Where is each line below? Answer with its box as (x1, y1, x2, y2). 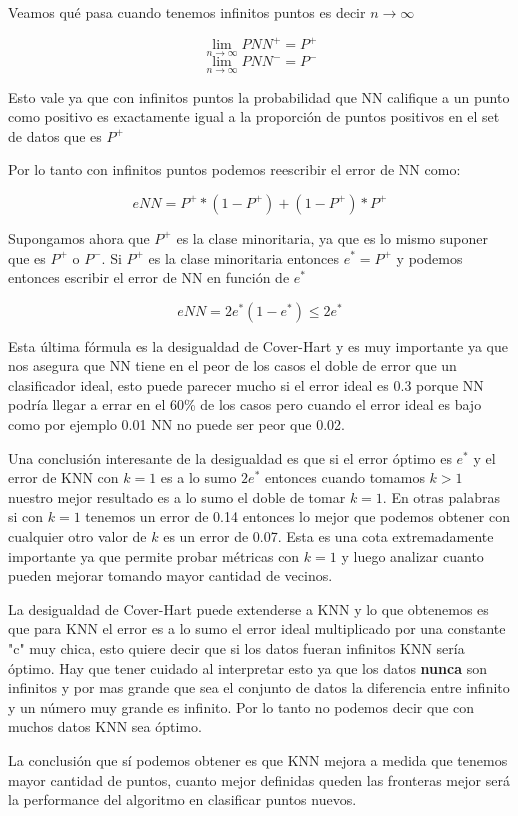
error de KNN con (8, 467, 119, 488)
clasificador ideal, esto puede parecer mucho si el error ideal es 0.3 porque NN (8, 374, 484, 395)
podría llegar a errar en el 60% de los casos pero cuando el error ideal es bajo (8, 394, 482, 415)
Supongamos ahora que (8, 227, 150, 248)
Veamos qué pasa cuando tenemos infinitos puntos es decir (8, 2, 366, 22)
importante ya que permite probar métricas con (8, 545, 300, 566)
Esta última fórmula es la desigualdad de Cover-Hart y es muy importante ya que (8, 335, 508, 356)
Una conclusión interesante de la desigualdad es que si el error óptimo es (8, 447, 452, 468)
